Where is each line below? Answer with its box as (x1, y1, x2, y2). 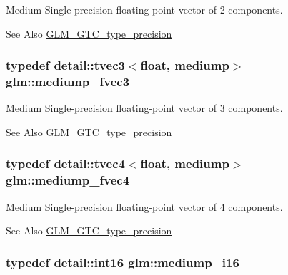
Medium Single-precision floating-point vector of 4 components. (6, 199, 283, 214)
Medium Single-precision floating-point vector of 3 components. (6, 100, 283, 115)
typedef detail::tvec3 (6, 56, 125, 74)
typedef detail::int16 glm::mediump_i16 (6, 253, 239, 271)
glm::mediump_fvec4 (6, 171, 130, 189)
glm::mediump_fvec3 (6, 73, 130, 90)
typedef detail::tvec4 (6, 155, 125, 172)
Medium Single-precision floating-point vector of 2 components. (6, 2, 283, 16)
